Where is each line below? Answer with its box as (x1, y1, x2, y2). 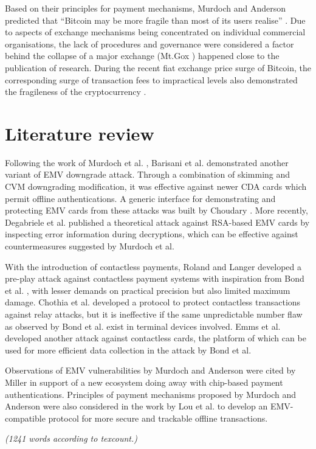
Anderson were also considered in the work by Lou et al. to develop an (5, 400, 268, 412)
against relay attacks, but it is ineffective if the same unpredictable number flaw (5, 308, 303, 320)
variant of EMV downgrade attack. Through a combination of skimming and (5, 168, 290, 181)
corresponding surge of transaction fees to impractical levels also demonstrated (5, 73, 298, 86)
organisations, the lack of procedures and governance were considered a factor (5, 37, 294, 50)
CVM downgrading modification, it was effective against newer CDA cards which (5, 180, 307, 193)
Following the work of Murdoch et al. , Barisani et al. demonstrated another (5, 156, 289, 169)
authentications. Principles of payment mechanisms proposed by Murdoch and (5, 388, 297, 400)
